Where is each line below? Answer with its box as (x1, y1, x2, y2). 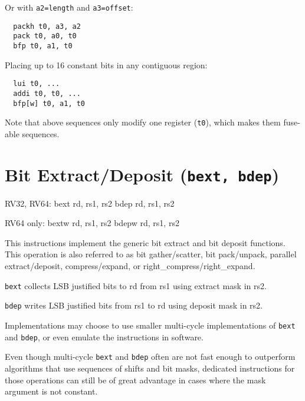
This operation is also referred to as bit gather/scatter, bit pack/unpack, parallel (5, 248, 297, 260)
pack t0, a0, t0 (13, 32, 77, 41)
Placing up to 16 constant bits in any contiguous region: (5, 58, 208, 71)
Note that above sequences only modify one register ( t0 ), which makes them (5, 116, 281, 128)
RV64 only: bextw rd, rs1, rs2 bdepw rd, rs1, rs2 (5, 217, 179, 229)
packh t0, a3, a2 (13, 22, 81, 31)
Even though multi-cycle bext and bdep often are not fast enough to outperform (5, 350, 296, 363)
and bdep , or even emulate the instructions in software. (5, 330, 204, 343)
